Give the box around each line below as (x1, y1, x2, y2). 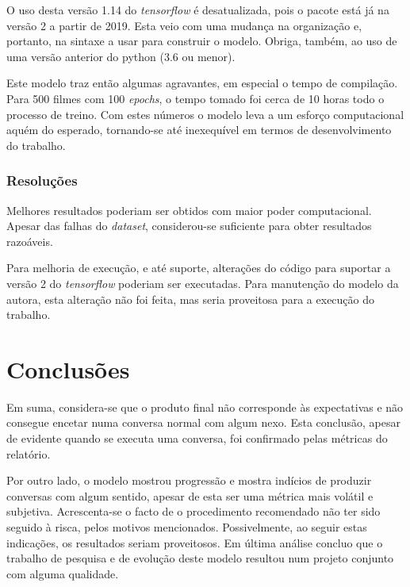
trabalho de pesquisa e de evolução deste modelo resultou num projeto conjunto (6, 550, 394, 566)
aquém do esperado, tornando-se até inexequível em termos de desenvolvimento (6, 121, 392, 138)
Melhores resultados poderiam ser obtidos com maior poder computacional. (6, 201, 372, 218)
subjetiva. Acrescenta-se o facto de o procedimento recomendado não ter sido (6, 503, 381, 520)
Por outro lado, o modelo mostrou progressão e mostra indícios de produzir (6, 472, 372, 489)
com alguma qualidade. (6, 565, 119, 581)
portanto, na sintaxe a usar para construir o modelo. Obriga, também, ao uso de (6, 33, 397, 49)
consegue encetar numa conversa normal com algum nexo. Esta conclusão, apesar (6, 414, 400, 431)
